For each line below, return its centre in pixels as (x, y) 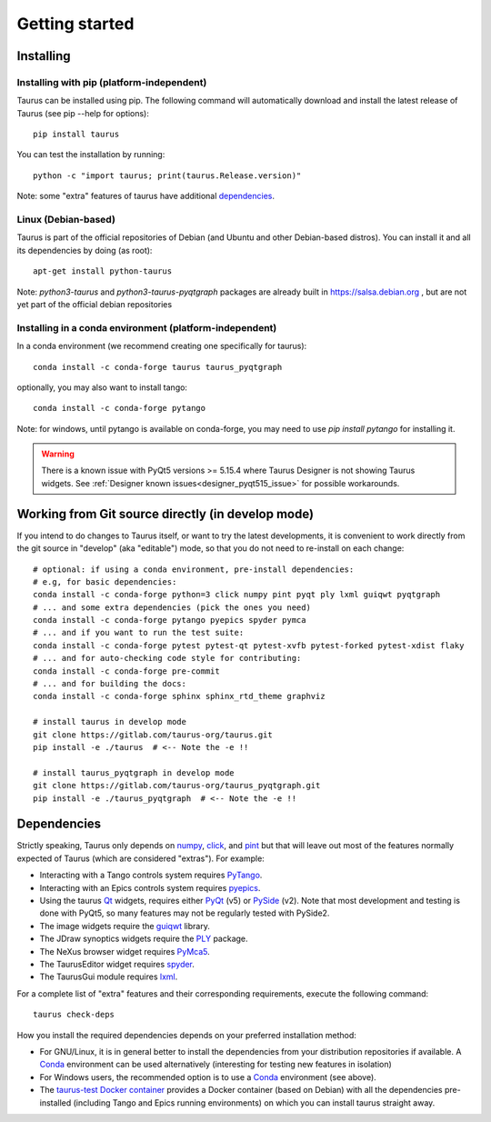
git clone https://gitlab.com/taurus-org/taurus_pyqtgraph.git (177, 786)
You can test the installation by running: (91, 155)
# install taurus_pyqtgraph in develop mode (134, 772)
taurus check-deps (74, 1015)
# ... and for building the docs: (110, 684)
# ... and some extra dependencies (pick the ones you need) (172, 607)
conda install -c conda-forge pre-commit (126, 671)
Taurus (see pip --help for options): (83, 113)
